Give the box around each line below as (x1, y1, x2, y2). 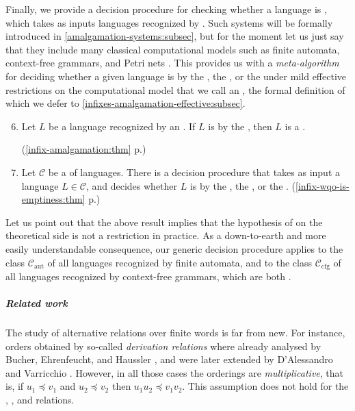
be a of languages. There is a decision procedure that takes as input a (48, 164, 341, 179)
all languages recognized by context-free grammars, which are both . (5, 269, 291, 283)
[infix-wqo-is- (295, 178, 350, 192)
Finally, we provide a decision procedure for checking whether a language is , (5, 2, 327, 16)
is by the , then (208, 119, 272, 133)
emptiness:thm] (21, 192, 86, 206)
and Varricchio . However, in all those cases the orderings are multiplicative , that (5, 365, 344, 379)
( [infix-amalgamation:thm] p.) (21, 142, 146, 156)
